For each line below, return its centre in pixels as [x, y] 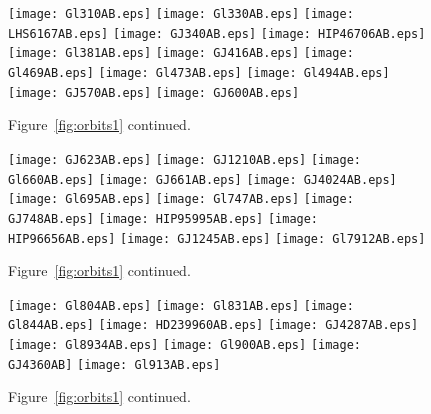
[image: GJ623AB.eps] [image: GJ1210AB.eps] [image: [184, 159]
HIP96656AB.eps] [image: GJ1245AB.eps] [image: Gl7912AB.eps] [217, 238]
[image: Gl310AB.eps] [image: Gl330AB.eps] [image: [181, 14]
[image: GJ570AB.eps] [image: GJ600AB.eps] [154, 92]
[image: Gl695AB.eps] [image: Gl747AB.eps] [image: [181, 199]
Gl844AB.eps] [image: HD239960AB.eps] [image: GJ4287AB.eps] [213, 325]
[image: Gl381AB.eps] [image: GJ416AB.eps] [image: [181, 53]
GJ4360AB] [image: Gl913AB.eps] [114, 364]
